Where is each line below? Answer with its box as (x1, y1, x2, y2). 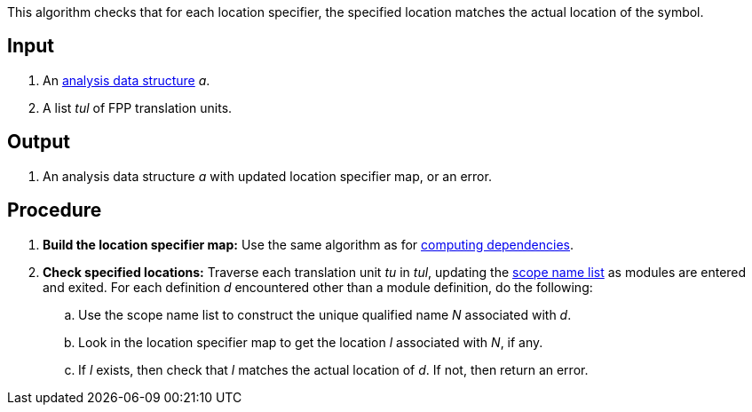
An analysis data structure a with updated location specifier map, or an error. (43, 168, 492, 184)
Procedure (7, 199, 102, 222)
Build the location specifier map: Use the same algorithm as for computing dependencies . (43, 236, 574, 252)
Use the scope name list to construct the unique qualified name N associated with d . (78, 306, 572, 322)
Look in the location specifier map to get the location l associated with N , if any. (78, 334, 543, 350)
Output (7, 131, 70, 154)
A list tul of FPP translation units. (43, 99, 233, 115)
